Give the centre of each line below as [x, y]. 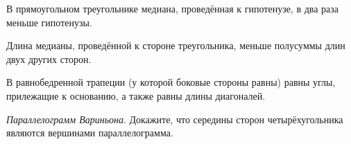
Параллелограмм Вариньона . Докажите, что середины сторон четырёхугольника [175, 119]
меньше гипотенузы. [49, 22]
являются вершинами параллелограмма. [90, 133]
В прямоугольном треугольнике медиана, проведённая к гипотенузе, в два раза [173, 8]
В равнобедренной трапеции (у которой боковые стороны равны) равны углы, [171, 82]
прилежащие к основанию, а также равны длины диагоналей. [136, 95]
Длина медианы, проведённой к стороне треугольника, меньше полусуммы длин [176, 45]
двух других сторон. [49, 58]
